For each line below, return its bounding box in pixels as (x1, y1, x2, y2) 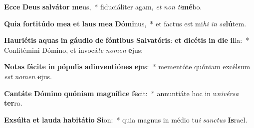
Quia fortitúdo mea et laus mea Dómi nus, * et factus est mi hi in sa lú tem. (4, 18, 247, 28)
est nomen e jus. (4, 71, 52, 81)
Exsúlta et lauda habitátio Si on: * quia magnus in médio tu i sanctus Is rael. (4, 114, 248, 125)
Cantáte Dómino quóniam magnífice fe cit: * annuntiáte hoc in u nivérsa (4, 88, 239, 98)
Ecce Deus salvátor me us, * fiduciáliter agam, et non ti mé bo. (4, 1, 202, 11)
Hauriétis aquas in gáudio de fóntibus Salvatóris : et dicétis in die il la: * (4, 35, 250, 45)
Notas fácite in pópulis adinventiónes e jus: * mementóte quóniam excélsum (4, 61, 251, 72)
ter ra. (4, 98, 22, 108)
